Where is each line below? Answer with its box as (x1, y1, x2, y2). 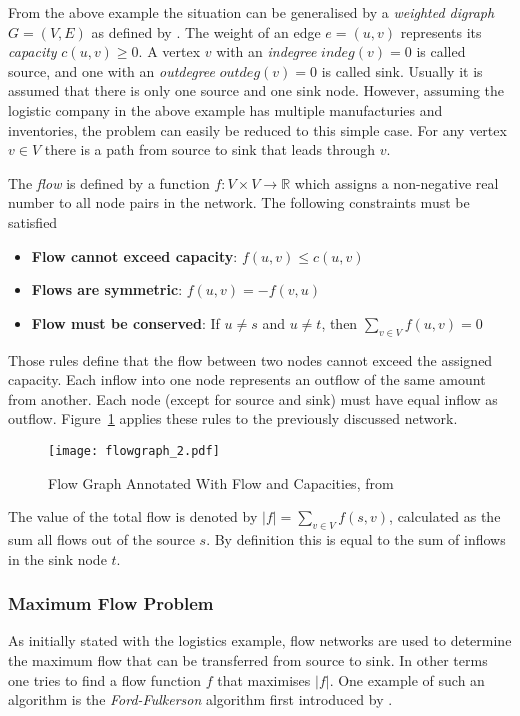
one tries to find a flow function (8, 669, 202, 690)
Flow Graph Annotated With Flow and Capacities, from (48, 472, 394, 493)
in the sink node (8, 548, 107, 569)
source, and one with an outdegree (8, 60, 216, 81)
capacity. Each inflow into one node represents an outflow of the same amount (8, 369, 486, 390)
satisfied (8, 211, 58, 232)
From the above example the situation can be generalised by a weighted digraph (8, 2, 495, 22)
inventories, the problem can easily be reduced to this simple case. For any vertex (8, 119, 507, 140)
